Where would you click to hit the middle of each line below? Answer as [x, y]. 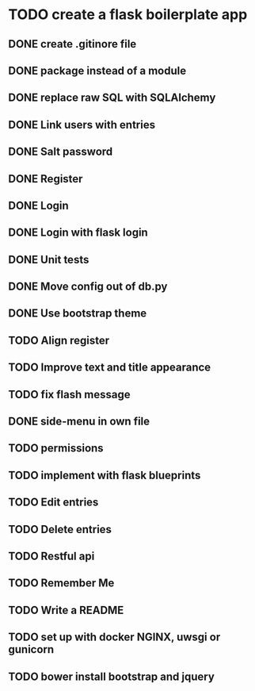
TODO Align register [59, 340]
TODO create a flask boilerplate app [128, 15]
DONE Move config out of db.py [88, 287]
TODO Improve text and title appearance [110, 368]
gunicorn [31, 649]
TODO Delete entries [60, 529]
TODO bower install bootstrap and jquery [112, 676]
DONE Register [46, 179]
